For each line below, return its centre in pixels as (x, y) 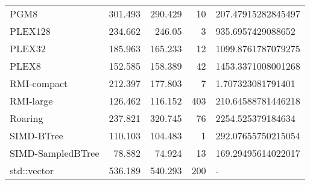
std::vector (32, 170)
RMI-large (31, 101)
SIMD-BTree (36, 135)
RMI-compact (39, 83)
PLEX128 (30, 31)
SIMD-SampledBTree (55, 153)
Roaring (27, 118)
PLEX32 (28, 48)
